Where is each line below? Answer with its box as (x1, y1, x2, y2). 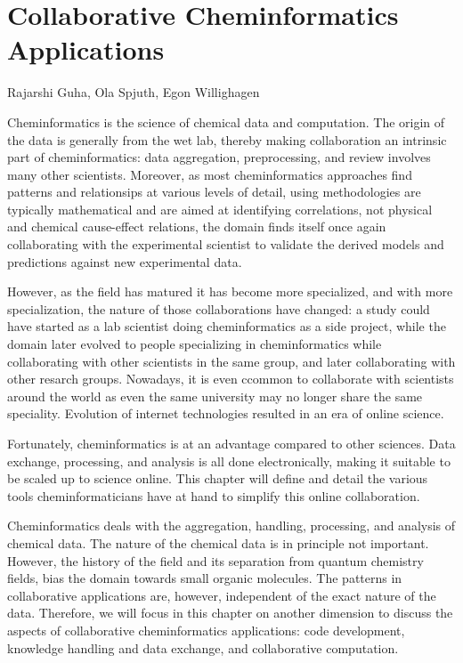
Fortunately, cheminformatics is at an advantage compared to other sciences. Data (7, 434, 456, 452)
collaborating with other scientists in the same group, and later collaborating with (7, 352, 456, 370)
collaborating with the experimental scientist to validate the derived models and (7, 235, 444, 254)
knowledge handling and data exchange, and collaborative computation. (7, 638, 399, 657)
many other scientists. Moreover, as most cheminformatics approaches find (7, 165, 412, 183)
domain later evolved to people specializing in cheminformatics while (7, 335, 382, 353)
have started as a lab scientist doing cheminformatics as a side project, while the (7, 317, 446, 336)
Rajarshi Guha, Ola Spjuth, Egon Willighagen (7, 83, 260, 101)
